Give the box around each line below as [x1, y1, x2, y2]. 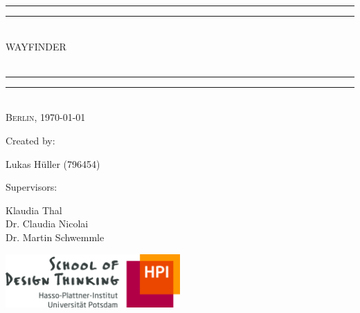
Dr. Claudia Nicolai [6, 216, 89, 231]
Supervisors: [6, 180, 57, 194]
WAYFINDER [6, 39, 66, 53]
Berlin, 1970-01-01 [6, 110, 86, 124]
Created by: [6, 133, 55, 147]
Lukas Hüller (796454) [6, 156, 100, 171]
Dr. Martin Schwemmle [6, 229, 105, 244]
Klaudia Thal [6, 202, 62, 217]
